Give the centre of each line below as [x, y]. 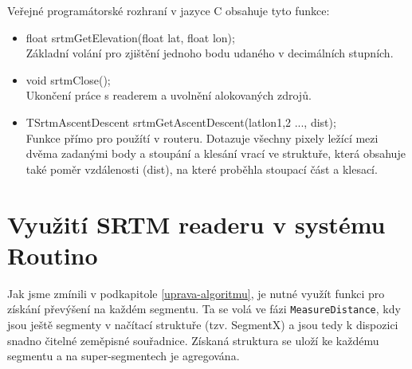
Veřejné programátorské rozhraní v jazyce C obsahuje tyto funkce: [169, 10]
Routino [53, 255]
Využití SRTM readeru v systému [196, 224]
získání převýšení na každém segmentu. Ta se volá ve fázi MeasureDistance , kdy [204, 309]
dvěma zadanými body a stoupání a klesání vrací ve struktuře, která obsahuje [216, 153]
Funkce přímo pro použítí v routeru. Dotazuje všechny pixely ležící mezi [202, 137]
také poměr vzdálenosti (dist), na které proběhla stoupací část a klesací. [202, 169]
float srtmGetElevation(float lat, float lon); [130, 37]
